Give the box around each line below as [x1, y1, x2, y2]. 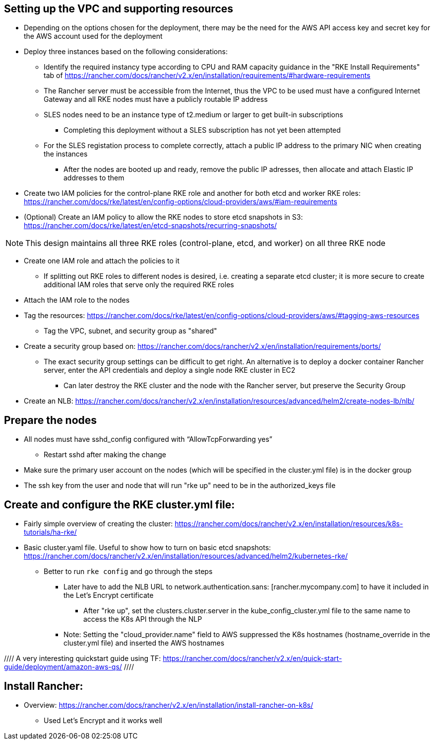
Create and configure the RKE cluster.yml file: [4, 498, 235, 511]
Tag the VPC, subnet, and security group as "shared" [44, 327, 217, 335]
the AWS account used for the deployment [24, 32, 163, 41]
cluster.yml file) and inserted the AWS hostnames [63, 639, 225, 648]
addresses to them [63, 173, 124, 182]
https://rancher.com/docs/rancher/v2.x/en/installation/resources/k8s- [175, 519, 403, 528]
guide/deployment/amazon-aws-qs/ [4, 662, 122, 671]
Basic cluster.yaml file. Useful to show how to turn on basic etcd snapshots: [24, 543, 271, 552]
